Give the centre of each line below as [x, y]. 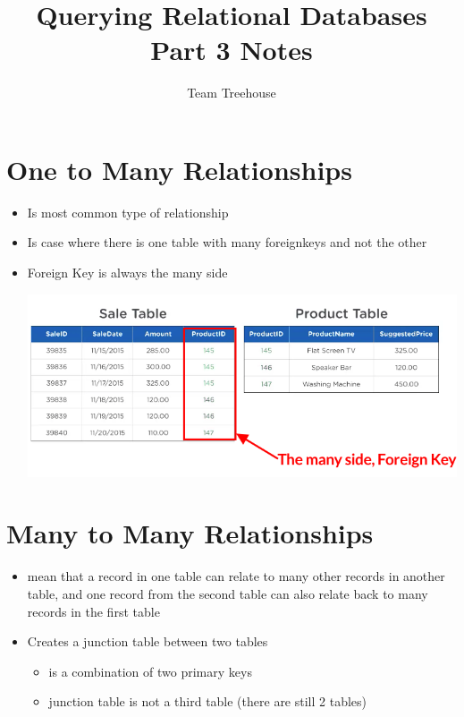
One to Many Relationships [179, 169]
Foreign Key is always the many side [127, 273]
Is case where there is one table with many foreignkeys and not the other [227, 242]
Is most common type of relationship [128, 212]
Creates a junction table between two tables [148, 641]
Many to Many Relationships [190, 533]
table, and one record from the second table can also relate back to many [228, 593]
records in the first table [93, 611]
